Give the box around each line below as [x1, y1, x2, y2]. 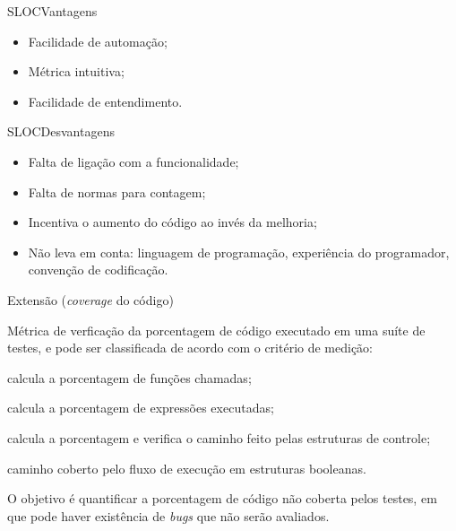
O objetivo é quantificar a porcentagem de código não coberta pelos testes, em [7, 489, 437, 508]
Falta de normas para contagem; [28, 182, 206, 201]
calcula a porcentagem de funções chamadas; [7, 368, 252, 387]
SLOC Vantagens [7, 2, 98, 20]
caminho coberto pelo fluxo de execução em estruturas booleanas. [7, 458, 366, 477]
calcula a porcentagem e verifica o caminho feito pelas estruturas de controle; [7, 428, 431, 447]
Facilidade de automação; [28, 31, 168, 50]
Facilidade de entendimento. [28, 91, 183, 110]
